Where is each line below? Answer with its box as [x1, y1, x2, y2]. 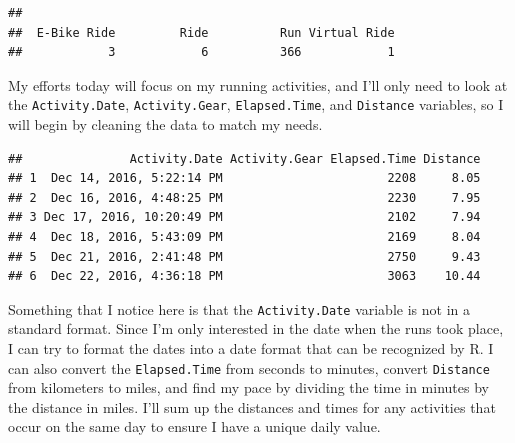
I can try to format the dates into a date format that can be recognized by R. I [8, 338, 494, 359]
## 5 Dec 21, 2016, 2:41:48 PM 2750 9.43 [8, 249, 481, 264]
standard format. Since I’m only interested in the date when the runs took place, [8, 318, 504, 339]
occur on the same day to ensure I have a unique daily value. [8, 416, 381, 437]
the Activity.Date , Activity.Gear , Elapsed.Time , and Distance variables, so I [8, 94, 504, 115]
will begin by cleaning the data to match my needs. [8, 114, 323, 135]
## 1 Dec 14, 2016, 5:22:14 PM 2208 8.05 [8, 171, 481, 186]
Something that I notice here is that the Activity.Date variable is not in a [8, 298, 470, 319]
